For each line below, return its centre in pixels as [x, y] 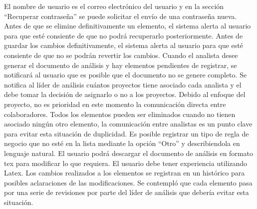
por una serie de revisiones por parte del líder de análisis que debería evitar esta [127, 192]
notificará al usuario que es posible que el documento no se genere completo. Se [126, 75]
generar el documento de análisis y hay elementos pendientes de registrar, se [121, 65]
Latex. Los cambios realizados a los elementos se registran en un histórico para [125, 173]
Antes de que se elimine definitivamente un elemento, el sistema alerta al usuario [128, 26]
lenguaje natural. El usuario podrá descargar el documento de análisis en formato [128, 153]
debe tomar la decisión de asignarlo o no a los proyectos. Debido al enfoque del [125, 94]
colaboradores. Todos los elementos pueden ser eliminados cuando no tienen [120, 114]
